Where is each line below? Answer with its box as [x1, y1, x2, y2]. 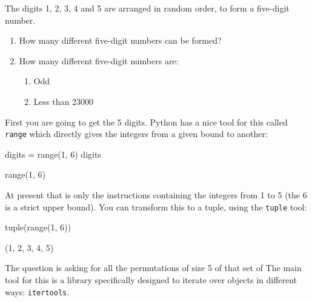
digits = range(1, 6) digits [5, 147, 101, 160]
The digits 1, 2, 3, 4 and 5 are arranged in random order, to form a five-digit [5, 2, 290, 14]
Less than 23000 [33, 95, 93, 107]
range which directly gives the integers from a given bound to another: [5, 127, 268, 140]
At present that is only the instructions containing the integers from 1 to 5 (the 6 [5, 189, 307, 201]
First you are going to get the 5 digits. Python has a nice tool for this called [5, 115, 288, 128]
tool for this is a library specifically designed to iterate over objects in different [5, 273, 297, 286]
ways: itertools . [5, 285, 70, 298]
